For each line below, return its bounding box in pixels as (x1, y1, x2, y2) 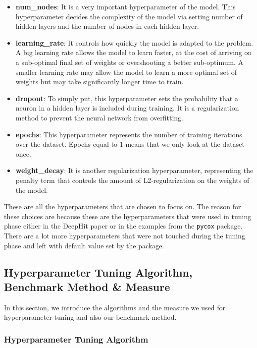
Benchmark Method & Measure (4, 279, 170, 294)
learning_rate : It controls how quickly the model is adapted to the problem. (15, 37, 253, 48)
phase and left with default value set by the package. (4, 240, 164, 250)
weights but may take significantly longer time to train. (15, 76, 184, 87)
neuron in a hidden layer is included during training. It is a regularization (15, 103, 239, 113)
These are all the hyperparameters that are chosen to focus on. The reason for (4, 201, 241, 212)
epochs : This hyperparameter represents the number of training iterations (15, 129, 242, 139)
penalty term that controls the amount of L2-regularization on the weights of (15, 174, 250, 185)
